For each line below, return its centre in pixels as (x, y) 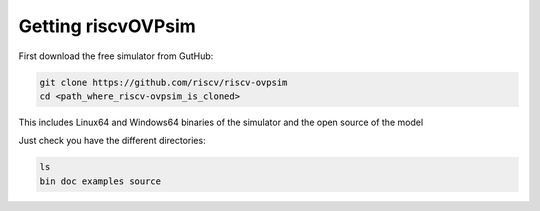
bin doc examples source (100, 181)
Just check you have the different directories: (112, 141)
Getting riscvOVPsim (107, 26)
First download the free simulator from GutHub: (116, 56)
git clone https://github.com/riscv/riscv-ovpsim (163, 82)
